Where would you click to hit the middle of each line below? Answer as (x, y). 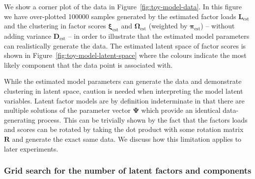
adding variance (28, 36)
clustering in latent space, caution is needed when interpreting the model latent (124, 90)
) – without (218, 26)
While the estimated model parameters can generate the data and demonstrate (123, 81)
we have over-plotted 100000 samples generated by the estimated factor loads (120, 16)
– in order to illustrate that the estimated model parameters (159, 36)
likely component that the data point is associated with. (88, 64)
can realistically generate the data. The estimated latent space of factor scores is (125, 45)
